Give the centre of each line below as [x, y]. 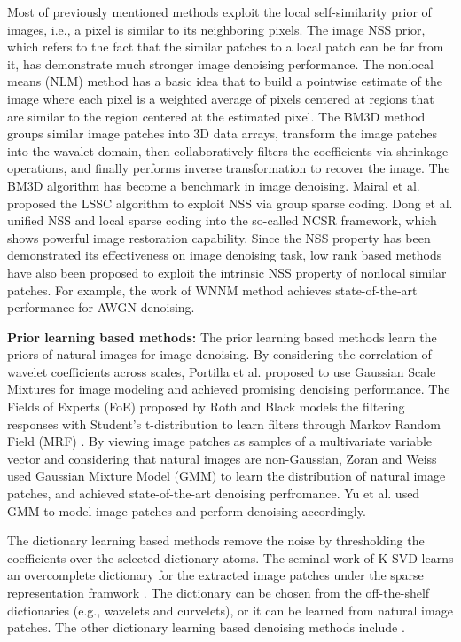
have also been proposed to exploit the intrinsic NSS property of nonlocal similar [227, 272]
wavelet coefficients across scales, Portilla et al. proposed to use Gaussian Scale [222, 371]
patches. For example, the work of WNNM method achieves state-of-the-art [212, 290]
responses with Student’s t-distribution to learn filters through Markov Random [224, 423]
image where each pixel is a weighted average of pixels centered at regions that [221, 98]
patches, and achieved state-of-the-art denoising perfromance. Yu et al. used [214, 493]
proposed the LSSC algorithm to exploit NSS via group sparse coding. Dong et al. [230, 203]
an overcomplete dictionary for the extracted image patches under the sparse [215, 575]
